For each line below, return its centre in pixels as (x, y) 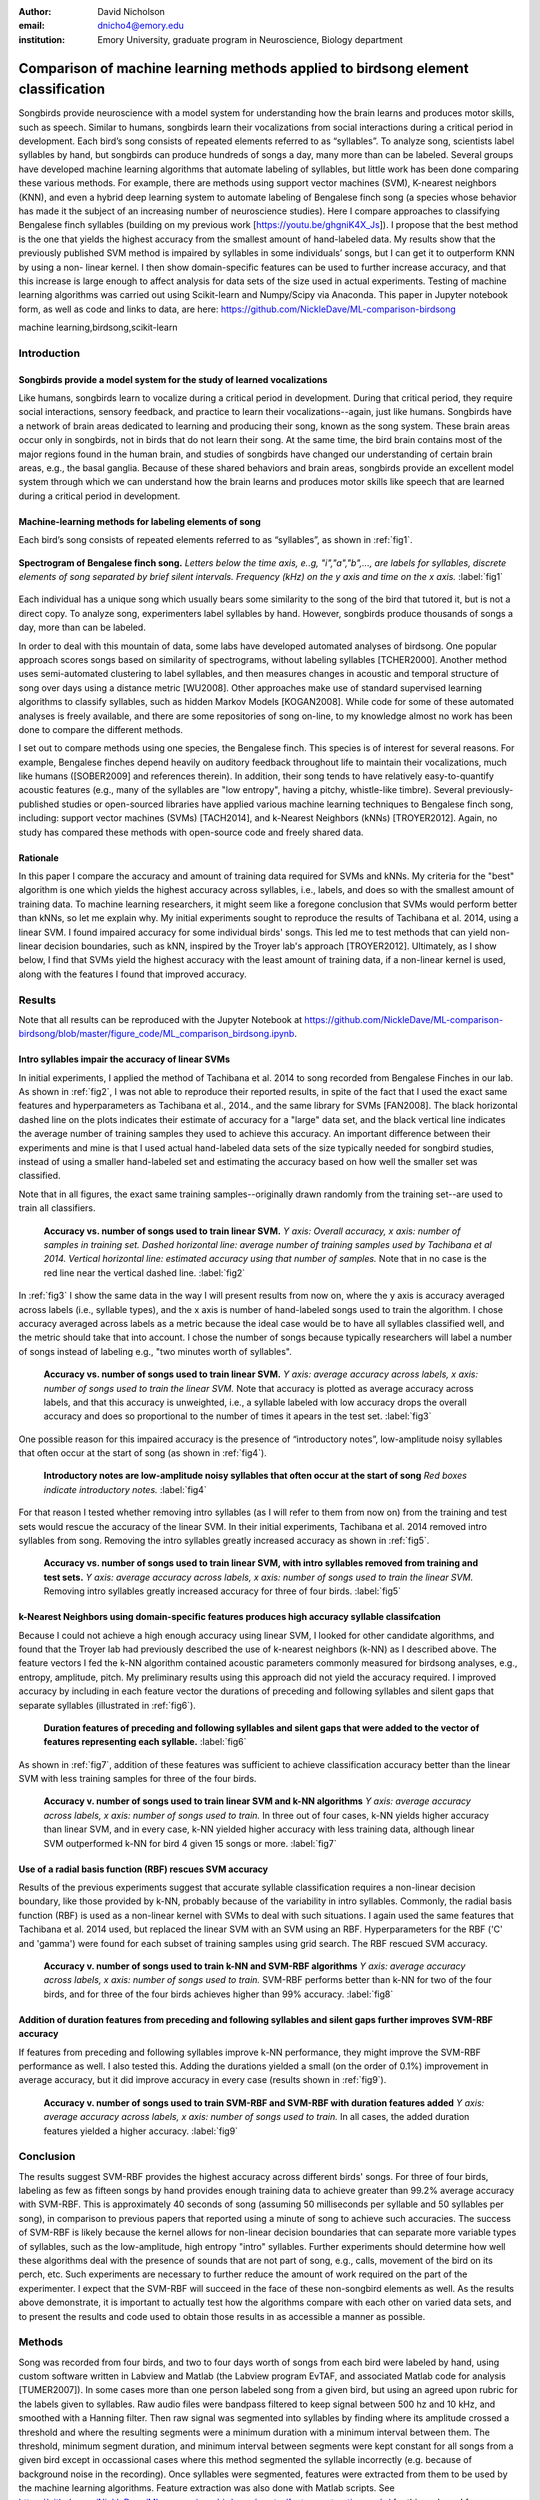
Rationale (38, 857)
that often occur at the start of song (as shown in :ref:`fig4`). (142, 1453)
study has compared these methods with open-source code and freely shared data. (191, 832)
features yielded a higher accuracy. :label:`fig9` (141, 2131)
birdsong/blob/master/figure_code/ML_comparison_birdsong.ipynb (156, 1034)
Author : (35, 11)
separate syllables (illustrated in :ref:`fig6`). (107, 1705)
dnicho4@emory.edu (141, 26)
